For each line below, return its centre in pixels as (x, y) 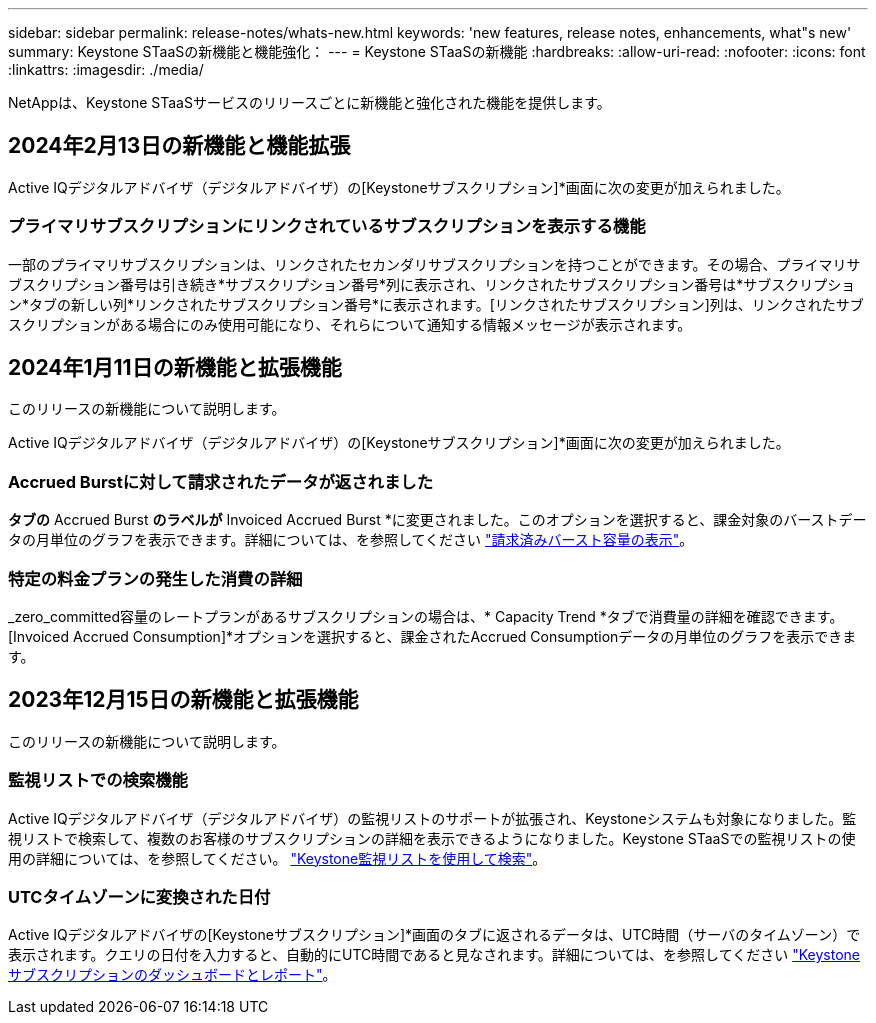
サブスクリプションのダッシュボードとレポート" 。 (172, 975)
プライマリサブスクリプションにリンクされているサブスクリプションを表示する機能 (327, 226)
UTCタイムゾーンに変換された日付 (139, 896)
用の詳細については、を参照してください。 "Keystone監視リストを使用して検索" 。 (277, 858)
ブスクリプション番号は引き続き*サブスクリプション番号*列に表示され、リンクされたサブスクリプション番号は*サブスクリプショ (432, 284)
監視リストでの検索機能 (98, 780)
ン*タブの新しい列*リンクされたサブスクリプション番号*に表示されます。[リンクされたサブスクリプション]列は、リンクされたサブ (436, 304)
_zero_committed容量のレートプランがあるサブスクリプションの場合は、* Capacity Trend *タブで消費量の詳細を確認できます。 (426, 616)
